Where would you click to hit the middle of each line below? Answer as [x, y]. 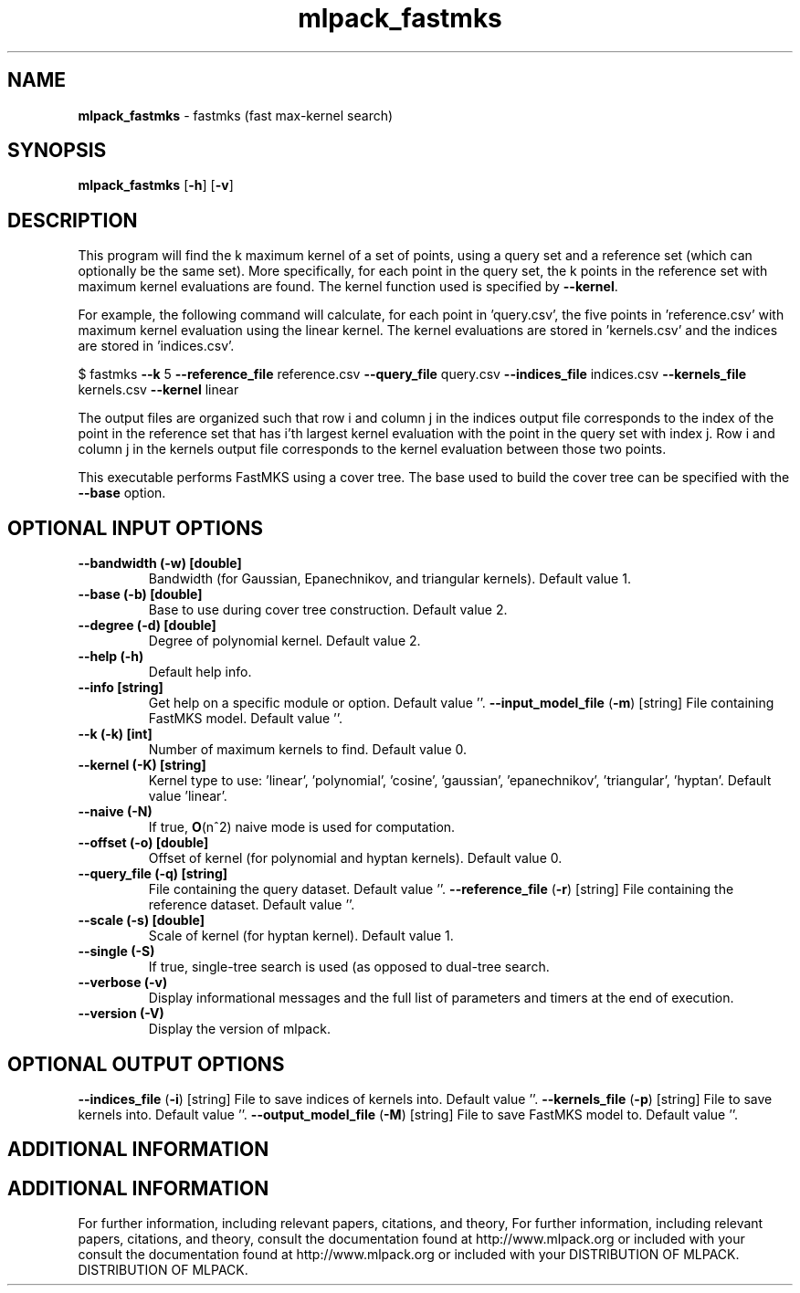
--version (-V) [121, 1014]
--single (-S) [116, 951]
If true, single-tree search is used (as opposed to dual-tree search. [349, 967]
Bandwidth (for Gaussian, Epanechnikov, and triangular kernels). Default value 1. [389, 579]
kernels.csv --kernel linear [158, 390]
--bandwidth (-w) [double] [160, 563]
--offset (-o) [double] [143, 843]
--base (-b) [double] [140, 594]
